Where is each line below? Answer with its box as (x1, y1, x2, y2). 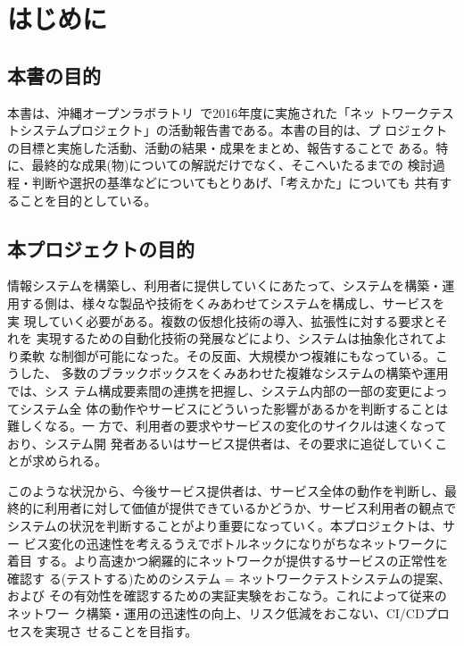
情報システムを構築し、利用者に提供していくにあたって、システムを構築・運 (7, 276, 455, 295)
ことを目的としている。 (19, 190, 157, 209)
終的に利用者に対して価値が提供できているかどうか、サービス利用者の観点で (7, 499, 457, 517)
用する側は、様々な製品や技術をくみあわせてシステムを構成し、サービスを (7, 293, 445, 312)
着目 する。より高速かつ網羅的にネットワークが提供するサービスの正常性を (7, 551, 449, 570)
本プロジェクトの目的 (7, 234, 195, 262)
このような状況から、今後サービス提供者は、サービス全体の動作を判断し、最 (7, 481, 457, 499)
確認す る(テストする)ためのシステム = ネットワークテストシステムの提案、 (7, 568, 451, 587)
